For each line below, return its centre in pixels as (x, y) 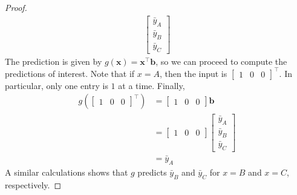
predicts (152, 172)
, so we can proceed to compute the (221, 61)
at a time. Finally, (152, 85)
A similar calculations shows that (67, 172)
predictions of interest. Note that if (70, 73)
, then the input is (193, 73)
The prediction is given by (54, 61)
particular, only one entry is (57, 85)
